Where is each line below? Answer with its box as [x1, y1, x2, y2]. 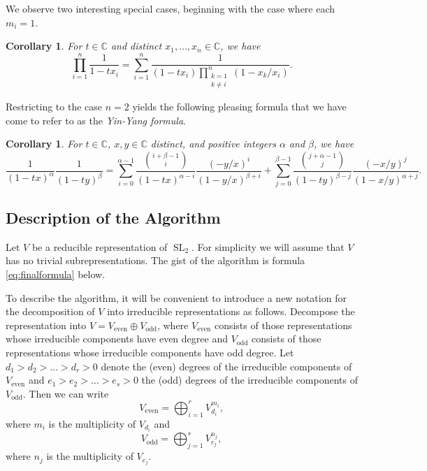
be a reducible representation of [31, 239, 168, 254]
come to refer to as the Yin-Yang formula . [6, 113, 186, 127]
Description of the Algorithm [6, 207, 221, 229]
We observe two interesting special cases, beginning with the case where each [6, 1, 335, 15]
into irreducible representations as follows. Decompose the [107, 304, 355, 319]
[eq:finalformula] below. [6, 267, 106, 282]
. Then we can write [22, 386, 109, 400]
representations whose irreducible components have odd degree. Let [6, 345, 294, 360]
